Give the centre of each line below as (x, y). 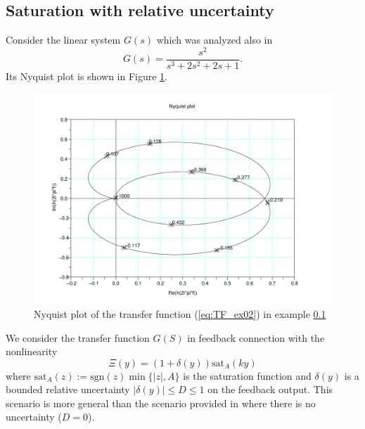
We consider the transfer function (78, 337)
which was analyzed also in (214, 40)
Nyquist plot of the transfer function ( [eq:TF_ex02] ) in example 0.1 (180, 313)
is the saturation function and (247, 375)
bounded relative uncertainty (68, 389)
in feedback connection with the (256, 337)
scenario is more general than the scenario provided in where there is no (161, 403)
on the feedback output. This (270, 389)
